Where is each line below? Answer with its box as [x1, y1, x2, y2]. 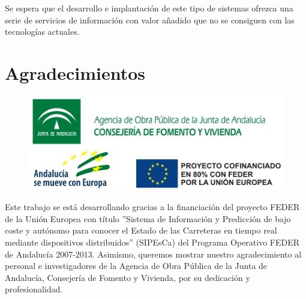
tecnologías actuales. [5, 25, 80, 38]
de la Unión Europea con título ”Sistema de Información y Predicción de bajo [5, 212, 291, 225]
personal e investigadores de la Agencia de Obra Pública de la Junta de [5, 259, 268, 272]
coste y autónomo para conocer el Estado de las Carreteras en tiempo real [5, 224, 277, 237]
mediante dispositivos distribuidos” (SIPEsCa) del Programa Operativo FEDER [5, 236, 300, 249]
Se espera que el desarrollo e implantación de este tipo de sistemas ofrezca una [5, 2, 293, 14]
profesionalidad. [5, 283, 63, 295]
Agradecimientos [5, 60, 146, 85]
